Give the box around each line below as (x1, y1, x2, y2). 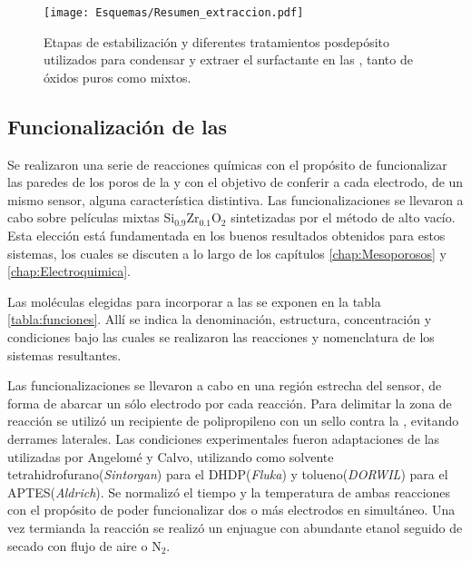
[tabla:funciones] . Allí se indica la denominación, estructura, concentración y (7, 310, 432, 329)
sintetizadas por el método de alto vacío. (231, 208, 456, 227)
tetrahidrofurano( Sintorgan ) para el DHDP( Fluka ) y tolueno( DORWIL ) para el (7, 465, 448, 484)
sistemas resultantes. (7, 345, 122, 364)
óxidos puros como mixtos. (44, 67, 191, 86)
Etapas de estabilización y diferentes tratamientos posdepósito (44, 32, 390, 51)
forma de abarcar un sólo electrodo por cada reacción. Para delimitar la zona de (7, 393, 452, 412)
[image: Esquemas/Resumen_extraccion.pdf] (44, 6, 304, 19)
